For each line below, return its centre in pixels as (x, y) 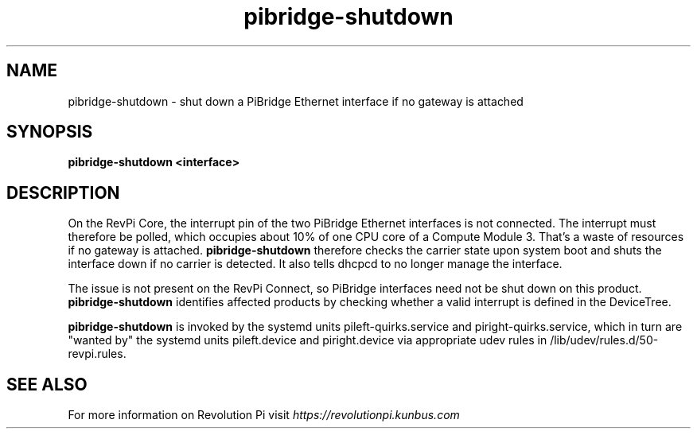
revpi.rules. (97, 354)
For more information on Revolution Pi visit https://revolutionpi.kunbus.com (264, 415)
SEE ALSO (47, 384)
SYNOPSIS (50, 132)
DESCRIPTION (63, 192)
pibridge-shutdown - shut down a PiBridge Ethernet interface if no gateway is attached (296, 101)
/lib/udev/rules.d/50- (604, 340)
